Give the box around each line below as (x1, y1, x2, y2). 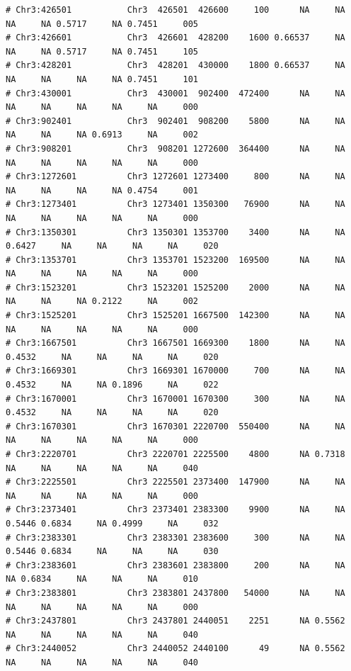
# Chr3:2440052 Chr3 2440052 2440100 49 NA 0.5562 (6, 643, 345, 654)
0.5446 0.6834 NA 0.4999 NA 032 (6, 518, 219, 529)
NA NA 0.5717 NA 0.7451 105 (6, 46, 199, 57)
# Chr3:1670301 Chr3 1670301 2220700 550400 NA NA (6, 421, 345, 432)
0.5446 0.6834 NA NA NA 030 (6, 546, 219, 557)
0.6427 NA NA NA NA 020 (6, 241, 219, 252)
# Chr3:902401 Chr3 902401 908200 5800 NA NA (6, 115, 345, 126)
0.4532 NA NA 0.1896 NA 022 (6, 380, 219, 390)
